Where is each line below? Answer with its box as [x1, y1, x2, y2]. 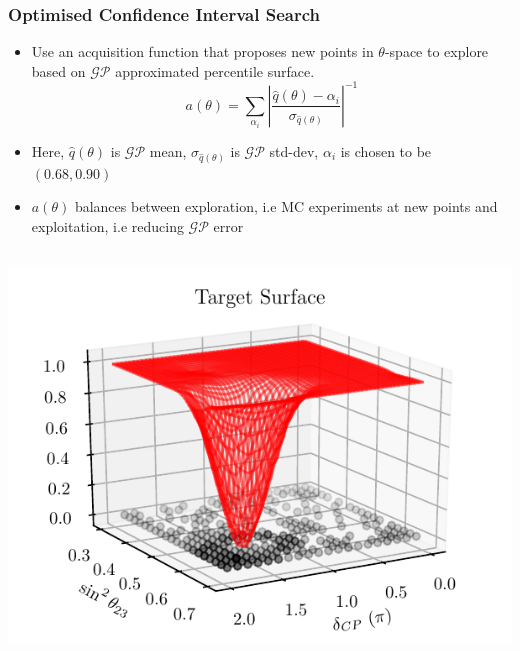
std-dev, [269, 140, 319, 161]
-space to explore [384, 41, 489, 62]
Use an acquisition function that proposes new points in [31, 41, 374, 62]
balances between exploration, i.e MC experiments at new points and [74, 196, 498, 217]
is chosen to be [340, 140, 432, 161]
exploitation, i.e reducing [31, 215, 184, 236]
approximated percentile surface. [115, 60, 315, 81]
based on [31, 60, 86, 81]
